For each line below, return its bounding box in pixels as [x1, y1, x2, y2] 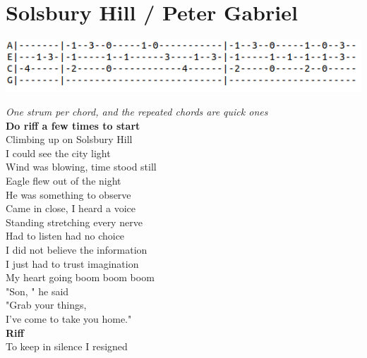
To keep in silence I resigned [6, 339, 128, 354]
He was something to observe [6, 187, 131, 202]
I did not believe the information [6, 242, 148, 257]
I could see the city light [6, 145, 111, 160]
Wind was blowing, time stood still [6, 159, 157, 174]
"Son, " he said [6, 283, 69, 298]
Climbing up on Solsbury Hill [6, 132, 133, 147]
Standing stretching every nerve [6, 214, 143, 229]
